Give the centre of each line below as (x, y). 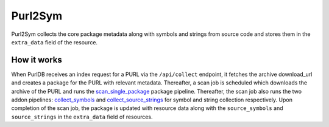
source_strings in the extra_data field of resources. (82, 117)
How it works (37, 60)
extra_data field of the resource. (54, 42)
